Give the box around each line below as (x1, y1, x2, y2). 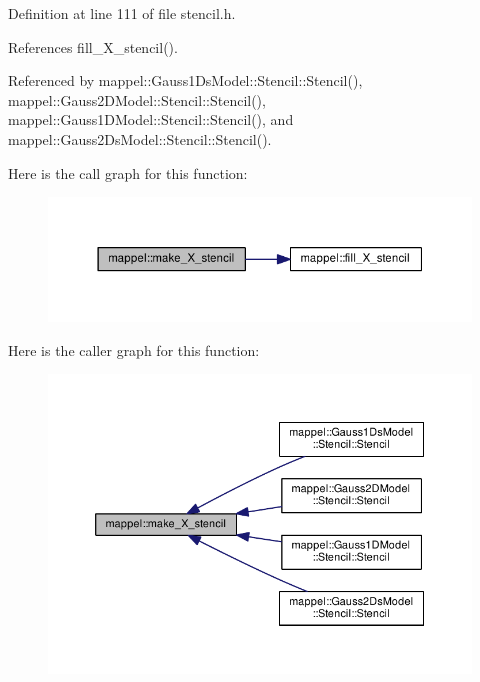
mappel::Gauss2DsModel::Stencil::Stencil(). (8, 128, 272, 149)
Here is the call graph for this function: (8, 162, 248, 183)
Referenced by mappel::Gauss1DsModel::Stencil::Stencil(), (8, 70, 363, 91)
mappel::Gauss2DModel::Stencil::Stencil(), (8, 89, 266, 110)
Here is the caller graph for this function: (8, 339, 260, 360)
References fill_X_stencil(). (8, 36, 178, 57)
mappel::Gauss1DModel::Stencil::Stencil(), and (8, 109, 294, 130)
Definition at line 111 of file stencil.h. (8, 3, 236, 23)
